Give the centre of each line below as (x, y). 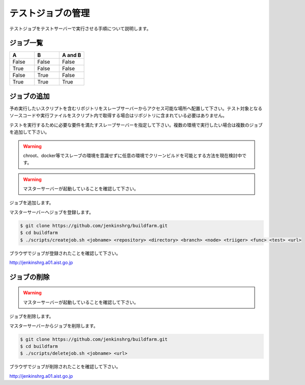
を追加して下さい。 (29, 132)
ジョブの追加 (29, 96)
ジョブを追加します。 (32, 203)
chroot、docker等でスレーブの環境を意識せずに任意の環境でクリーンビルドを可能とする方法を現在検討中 (133, 155)
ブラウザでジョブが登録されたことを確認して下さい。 (65, 253)
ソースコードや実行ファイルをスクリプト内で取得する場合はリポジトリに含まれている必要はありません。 (118, 116)
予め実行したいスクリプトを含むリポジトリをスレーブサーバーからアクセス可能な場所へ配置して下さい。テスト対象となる (136, 108)
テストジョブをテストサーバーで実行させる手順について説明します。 (80, 29)
